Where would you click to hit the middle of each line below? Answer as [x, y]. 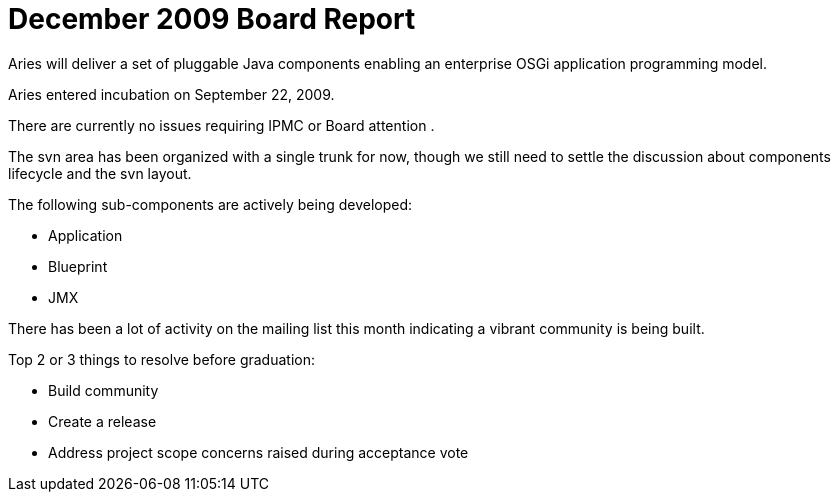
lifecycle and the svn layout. [100, 173]
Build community [103, 390]
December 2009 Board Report [212, 19]
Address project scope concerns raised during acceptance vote [258, 452]
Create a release [102, 421]
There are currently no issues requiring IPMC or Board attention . [221, 125]
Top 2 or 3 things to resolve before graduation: [161, 359]
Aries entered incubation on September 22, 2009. [171, 94]
